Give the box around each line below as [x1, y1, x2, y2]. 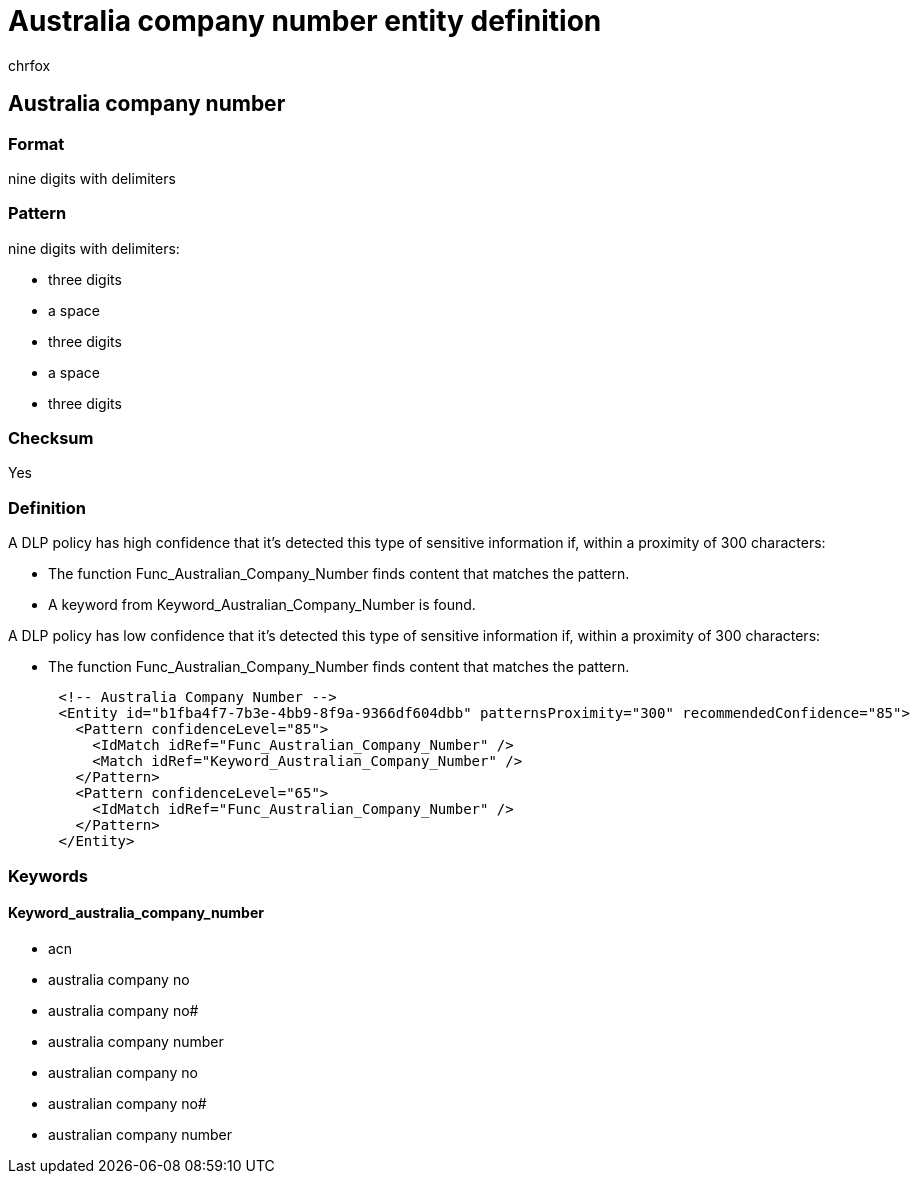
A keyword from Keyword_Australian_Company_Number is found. [48, 596, 476, 614]
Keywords [8, 865, 88, 886]
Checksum [8, 428, 94, 449]
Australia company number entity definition [8, 4, 602, 38]
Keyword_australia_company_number [8, 904, 264, 922]
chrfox [8, 56, 51, 74]
